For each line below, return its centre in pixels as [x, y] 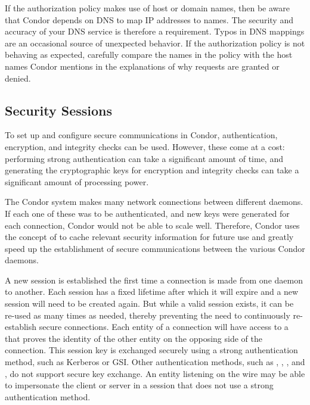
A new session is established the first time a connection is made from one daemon [154, 280]
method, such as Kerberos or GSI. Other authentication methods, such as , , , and [155, 362]
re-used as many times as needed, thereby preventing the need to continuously [148, 315]
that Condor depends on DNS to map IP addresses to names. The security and [149, 19]
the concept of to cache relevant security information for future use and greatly [149, 237]
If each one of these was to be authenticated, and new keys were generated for [147, 213]
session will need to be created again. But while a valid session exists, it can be [149, 303]
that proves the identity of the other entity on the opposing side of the [134, 338]
